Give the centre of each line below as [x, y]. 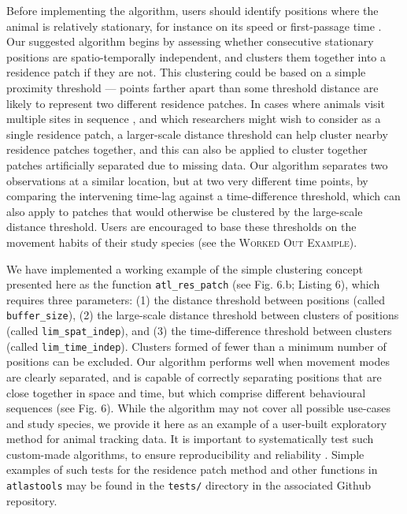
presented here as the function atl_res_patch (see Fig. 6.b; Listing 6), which [193, 284]
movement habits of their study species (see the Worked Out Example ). [182, 242]
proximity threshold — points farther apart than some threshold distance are [192, 87]
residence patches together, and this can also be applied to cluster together [187, 149]
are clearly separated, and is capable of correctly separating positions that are [194, 376]
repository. [32, 500]
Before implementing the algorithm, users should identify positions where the [192, 10]
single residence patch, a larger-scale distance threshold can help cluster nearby [197, 134]
